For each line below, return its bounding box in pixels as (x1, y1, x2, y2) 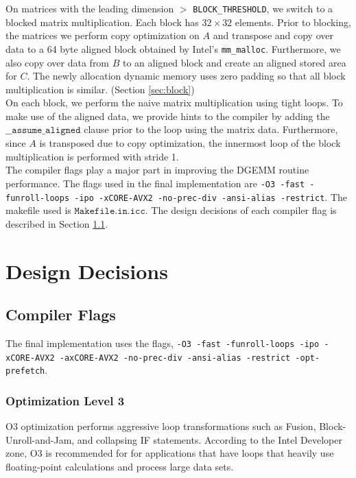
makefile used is (5, 203, 71, 217)
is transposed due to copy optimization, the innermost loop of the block (39, 136, 341, 150)
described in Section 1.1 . (5, 216, 108, 230)
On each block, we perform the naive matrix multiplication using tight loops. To (5, 95, 343, 110)
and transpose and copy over (213, 28, 333, 43)
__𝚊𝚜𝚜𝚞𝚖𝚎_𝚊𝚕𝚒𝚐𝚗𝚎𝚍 (5, 126, 81, 136)
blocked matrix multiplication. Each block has (5, 14, 199, 29)
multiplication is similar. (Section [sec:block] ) (5, 82, 195, 96)
